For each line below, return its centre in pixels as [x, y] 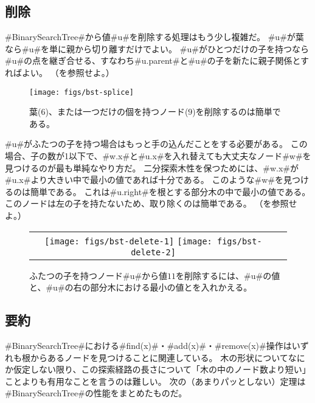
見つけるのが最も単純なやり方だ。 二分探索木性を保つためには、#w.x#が [152, 167]
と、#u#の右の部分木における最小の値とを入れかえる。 [141, 287]
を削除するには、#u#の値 [228, 275]
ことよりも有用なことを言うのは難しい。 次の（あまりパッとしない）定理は [155, 381]
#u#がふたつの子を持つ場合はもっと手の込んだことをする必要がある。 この [156, 144]
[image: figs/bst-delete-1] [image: [128, 241]
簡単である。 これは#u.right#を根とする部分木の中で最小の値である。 [170, 191]
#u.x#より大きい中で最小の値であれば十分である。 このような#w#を [144, 180]
